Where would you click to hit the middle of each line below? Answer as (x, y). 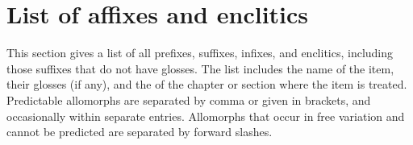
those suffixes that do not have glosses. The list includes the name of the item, (200, 68)
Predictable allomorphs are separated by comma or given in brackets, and (189, 99)
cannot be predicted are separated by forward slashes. (140, 132)
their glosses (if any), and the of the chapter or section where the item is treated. (207, 84)
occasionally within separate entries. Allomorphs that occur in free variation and (206, 116)
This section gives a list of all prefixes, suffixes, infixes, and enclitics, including (200, 53)
